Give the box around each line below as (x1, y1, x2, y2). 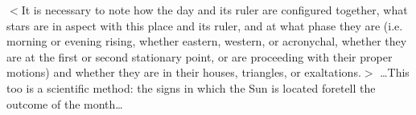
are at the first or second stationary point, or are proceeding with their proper (6, 48, 393, 65)
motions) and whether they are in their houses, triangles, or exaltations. (6, 64, 361, 81)
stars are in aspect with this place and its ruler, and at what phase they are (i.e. (6, 17, 403, 34)
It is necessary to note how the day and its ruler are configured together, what (21, 2, 408, 18)
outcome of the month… (6, 95, 123, 112)
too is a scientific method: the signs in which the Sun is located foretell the (6, 79, 376, 96)
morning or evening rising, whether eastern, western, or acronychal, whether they (6, 33, 407, 50)
